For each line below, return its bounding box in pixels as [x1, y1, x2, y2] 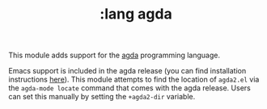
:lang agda [100, 5, 172, 23]
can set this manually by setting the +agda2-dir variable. [8, 92, 196, 102]
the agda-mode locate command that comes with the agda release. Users [8, 83, 251, 93]
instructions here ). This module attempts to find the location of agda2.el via [8, 74, 260, 85]
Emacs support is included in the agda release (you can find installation [8, 66, 247, 76]
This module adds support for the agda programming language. [8, 50, 221, 61]
